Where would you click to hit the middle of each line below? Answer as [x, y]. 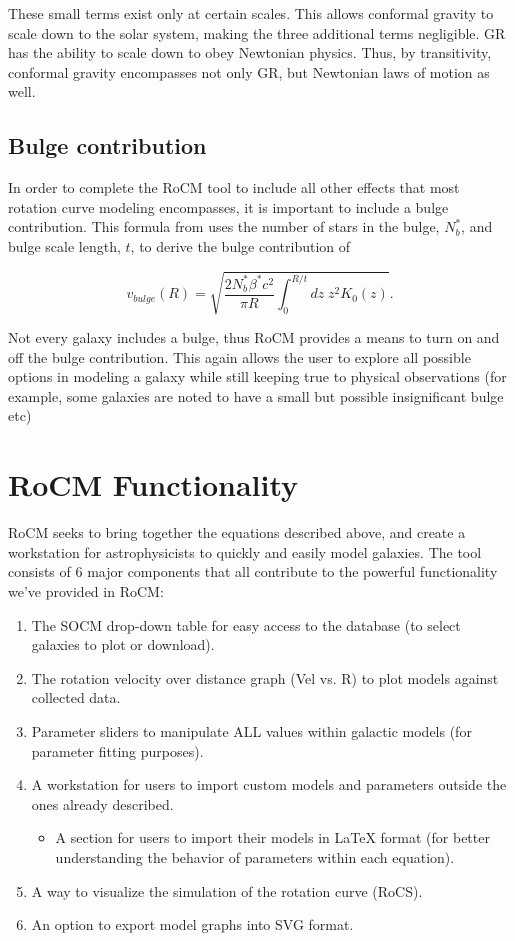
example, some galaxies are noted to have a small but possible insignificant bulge [256, 395]
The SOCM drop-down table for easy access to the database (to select [246, 624]
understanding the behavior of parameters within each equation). [255, 856]
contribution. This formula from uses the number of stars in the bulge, [224, 226]
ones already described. [102, 803]
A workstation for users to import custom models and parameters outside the [269, 784]
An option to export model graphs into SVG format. [192, 924]
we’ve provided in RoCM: [86, 590]
